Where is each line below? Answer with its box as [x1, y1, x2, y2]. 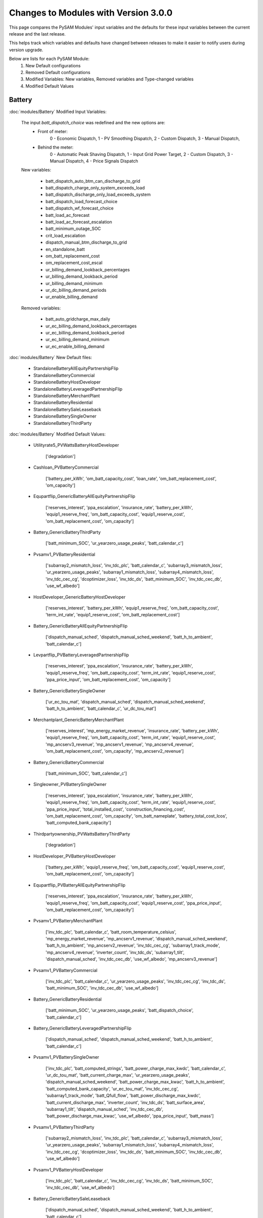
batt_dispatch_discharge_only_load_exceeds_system [45, 191, 151, 197]
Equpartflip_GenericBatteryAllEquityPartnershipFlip [33, 494, 136, 499]
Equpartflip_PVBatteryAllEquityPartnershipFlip [33, 882, 126, 888]
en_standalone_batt [45, 246, 85, 252]
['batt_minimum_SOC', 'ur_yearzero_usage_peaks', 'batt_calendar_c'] [45, 540, 184, 546]
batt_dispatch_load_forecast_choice [45, 198, 118, 204]
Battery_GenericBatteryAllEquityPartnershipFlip [33, 623, 128, 628]
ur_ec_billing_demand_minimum [45, 337, 110, 343]
